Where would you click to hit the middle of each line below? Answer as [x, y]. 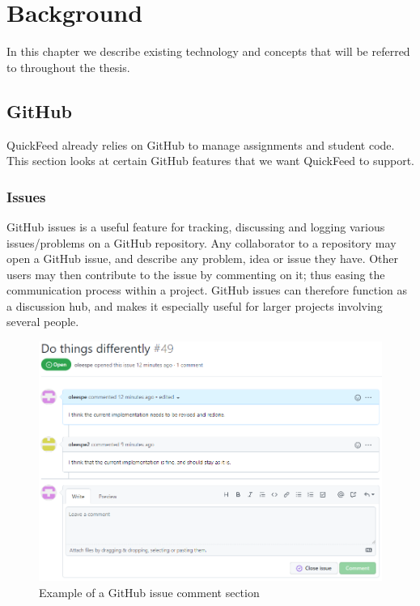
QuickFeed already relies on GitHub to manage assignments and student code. [201, 144]
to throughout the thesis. [68, 67]
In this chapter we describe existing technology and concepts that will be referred [208, 51]
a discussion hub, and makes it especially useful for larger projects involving [195, 305]
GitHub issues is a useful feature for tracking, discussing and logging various [196, 226]
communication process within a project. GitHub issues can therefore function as [207, 290]
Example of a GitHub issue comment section [149, 592]
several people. [43, 322]
